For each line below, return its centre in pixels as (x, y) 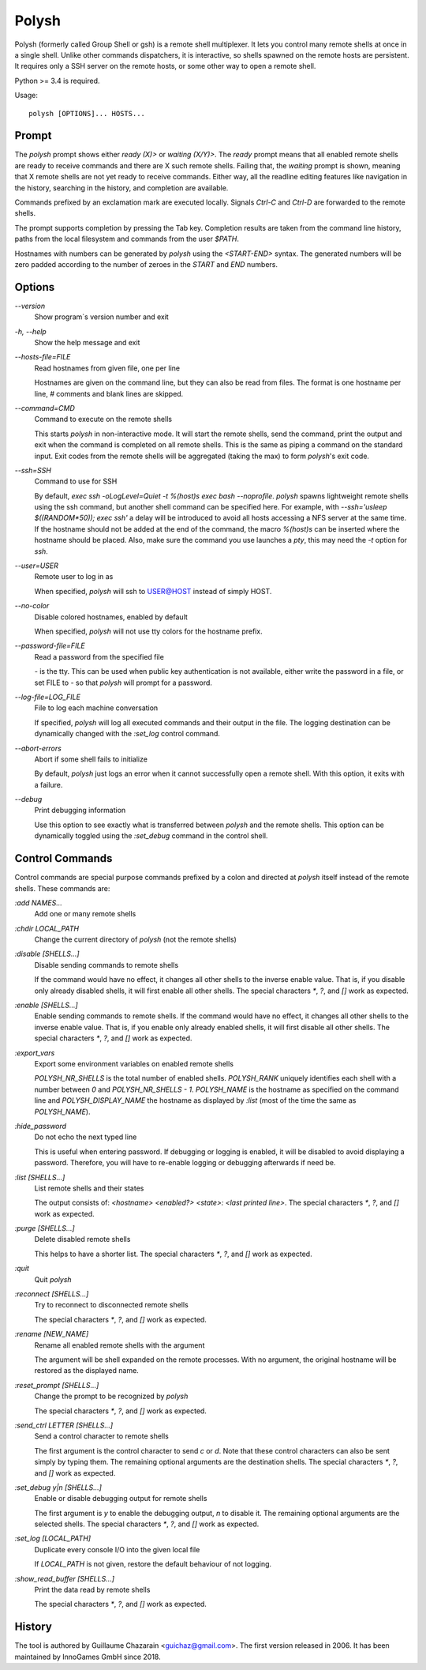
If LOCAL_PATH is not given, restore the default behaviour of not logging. (153, 1564)
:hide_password (41, 1126)
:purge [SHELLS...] (45, 1228)
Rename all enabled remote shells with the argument (120, 1345)
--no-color (32, 606)
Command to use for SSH (76, 481)
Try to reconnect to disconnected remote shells (111, 1305)
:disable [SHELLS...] (47, 954)
